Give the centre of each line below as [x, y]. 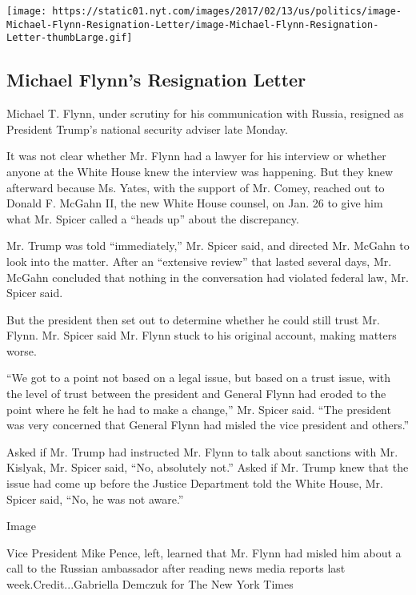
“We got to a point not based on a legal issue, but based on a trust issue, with [199, 378]
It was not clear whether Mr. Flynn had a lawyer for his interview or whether [196, 156]
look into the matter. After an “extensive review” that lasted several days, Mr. [199, 261]
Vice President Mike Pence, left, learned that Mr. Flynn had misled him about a [204, 552]
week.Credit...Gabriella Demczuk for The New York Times [150, 584]
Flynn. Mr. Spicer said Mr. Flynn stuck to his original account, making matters [202, 335]
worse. [22, 350]
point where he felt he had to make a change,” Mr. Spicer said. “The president [199, 409]
